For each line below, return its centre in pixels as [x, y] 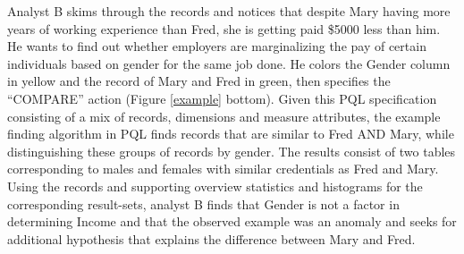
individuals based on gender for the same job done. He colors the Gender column [229, 63]
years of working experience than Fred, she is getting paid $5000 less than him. [224, 28]
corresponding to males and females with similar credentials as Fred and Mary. [223, 169]
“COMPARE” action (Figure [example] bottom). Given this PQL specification [222, 98]
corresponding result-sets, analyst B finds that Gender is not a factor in [203, 203]
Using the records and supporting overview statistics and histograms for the [215, 186]
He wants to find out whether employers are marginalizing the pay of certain [217, 46]
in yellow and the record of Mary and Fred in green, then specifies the [199, 81]
